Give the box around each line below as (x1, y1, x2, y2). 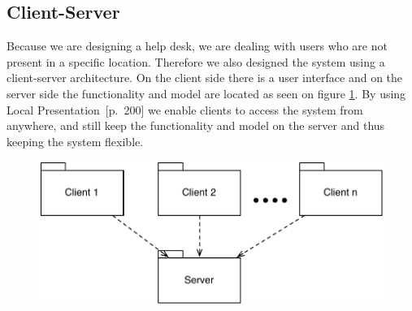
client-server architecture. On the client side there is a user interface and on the (7, 69, 403, 86)
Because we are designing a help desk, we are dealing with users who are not (7, 37, 388, 54)
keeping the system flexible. (7, 132, 144, 149)
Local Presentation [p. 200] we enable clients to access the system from (7, 101, 363, 118)
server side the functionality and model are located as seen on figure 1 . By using (7, 84, 406, 102)
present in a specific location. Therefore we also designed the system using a (7, 53, 385, 70)
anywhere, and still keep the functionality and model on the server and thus (7, 117, 385, 134)
